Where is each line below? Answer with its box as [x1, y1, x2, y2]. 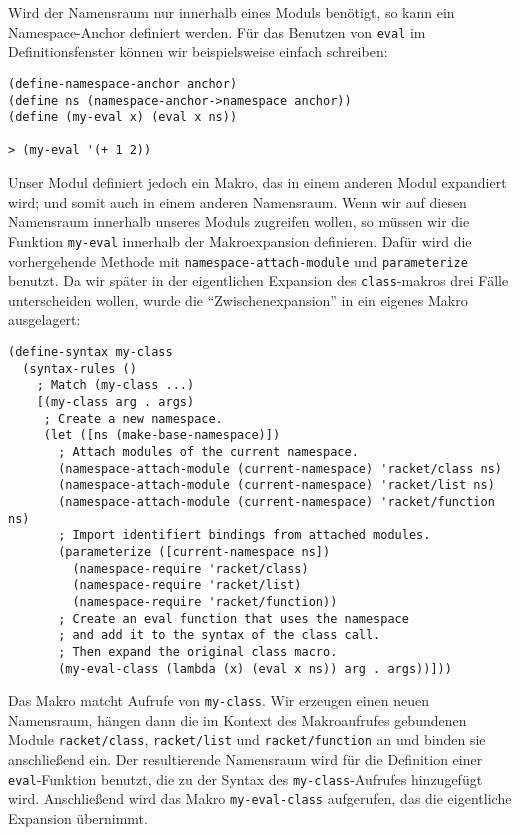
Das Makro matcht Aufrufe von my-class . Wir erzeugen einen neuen [8, 690, 429, 711]
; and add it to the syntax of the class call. [58, 628, 381, 643]
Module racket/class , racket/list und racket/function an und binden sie [8, 729, 486, 750]
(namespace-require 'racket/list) [72, 578, 302, 593]
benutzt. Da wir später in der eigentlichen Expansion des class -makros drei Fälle [8, 270, 509, 291]
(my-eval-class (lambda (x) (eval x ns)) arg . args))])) [58, 661, 452, 676]
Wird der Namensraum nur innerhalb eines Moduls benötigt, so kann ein [8, 2, 455, 22]
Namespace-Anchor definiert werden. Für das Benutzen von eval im [8, 21, 426, 42]
